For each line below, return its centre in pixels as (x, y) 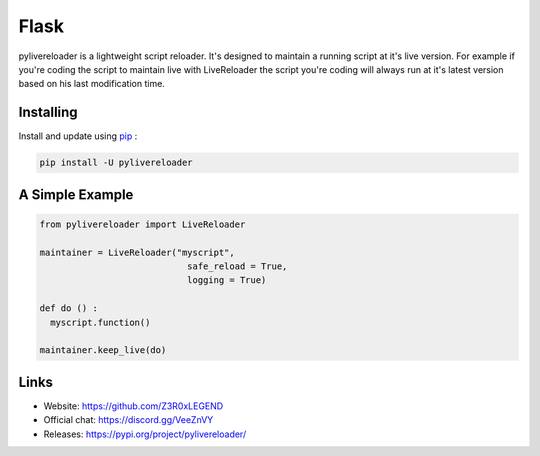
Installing (48, 112)
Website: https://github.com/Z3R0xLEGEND (133, 406)
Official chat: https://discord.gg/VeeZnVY (128, 420)
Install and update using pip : (78, 136)
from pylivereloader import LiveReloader (142, 224)
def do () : (69, 308)
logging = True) (226, 280)
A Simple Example (76, 194)
